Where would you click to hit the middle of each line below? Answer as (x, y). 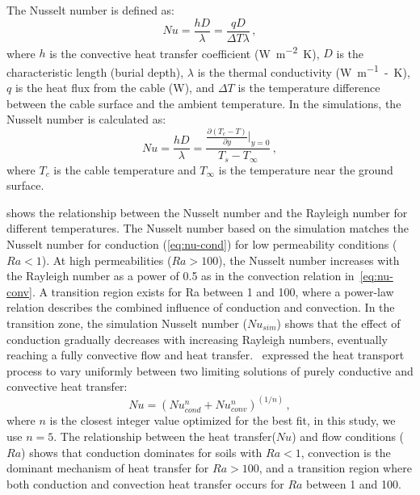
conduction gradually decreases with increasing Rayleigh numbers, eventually (197, 339)
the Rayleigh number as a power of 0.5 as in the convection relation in (181, 276)
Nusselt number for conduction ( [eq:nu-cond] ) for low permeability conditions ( (202, 243)
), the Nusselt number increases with (309, 260)
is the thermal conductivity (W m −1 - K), (304, 70)
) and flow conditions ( (348, 436)
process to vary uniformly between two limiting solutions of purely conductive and (210, 370)
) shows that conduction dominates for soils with (142, 452)
